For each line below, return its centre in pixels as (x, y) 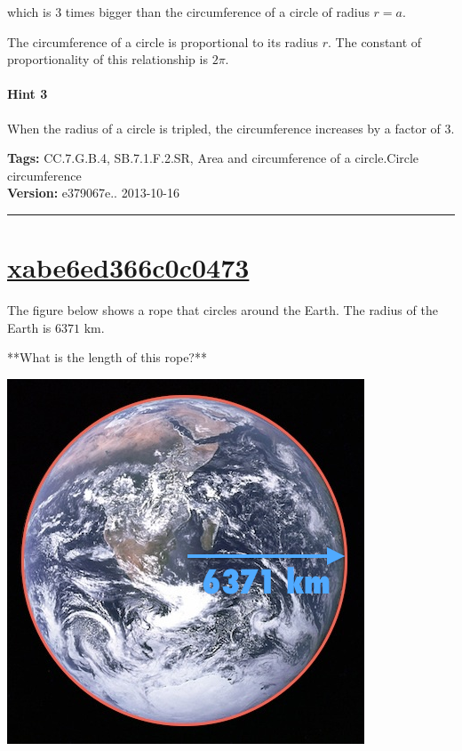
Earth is (29, 327)
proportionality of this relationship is (108, 59)
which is (29, 12)
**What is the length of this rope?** (107, 357)
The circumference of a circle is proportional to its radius (163, 41)
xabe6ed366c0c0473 (128, 267)
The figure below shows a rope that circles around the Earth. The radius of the (223, 310)
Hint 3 (28, 94)
